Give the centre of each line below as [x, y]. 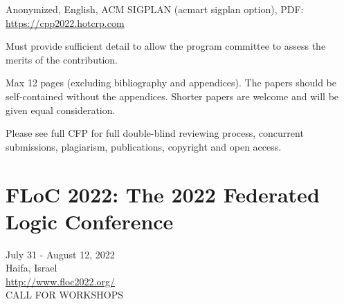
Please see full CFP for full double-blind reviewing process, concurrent [155, 133]
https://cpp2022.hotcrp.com [65, 22]
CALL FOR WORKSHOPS [64, 295]
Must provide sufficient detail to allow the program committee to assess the [166, 46]
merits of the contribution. [62, 59]
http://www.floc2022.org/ [60, 281]
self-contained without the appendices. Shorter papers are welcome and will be [172, 96]
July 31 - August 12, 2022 [60, 254]
